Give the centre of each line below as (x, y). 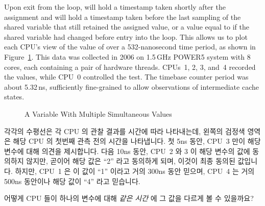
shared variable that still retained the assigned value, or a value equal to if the (127, 27)
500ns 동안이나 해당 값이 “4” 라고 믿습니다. (72, 181)
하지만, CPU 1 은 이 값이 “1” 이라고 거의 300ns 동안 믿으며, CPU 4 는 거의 (135, 171)
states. (14, 97)
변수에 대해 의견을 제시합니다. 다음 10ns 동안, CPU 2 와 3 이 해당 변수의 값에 (127, 151)
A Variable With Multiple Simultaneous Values (98, 113)
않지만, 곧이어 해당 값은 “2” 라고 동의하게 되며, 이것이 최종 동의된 (131, 161)
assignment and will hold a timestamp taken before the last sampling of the (123, 17)
